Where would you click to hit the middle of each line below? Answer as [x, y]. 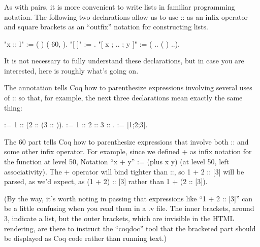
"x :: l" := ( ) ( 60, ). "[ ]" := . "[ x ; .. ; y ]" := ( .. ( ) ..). [92, 43]
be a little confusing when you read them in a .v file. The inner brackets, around [129, 208]
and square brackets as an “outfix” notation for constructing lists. [106, 27]
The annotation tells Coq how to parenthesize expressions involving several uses [128, 87]
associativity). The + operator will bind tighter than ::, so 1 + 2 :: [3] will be [124, 171]
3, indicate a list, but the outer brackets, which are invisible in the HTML [119, 218]
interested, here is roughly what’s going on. [71, 70]
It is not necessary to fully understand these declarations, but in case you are [124, 61]
